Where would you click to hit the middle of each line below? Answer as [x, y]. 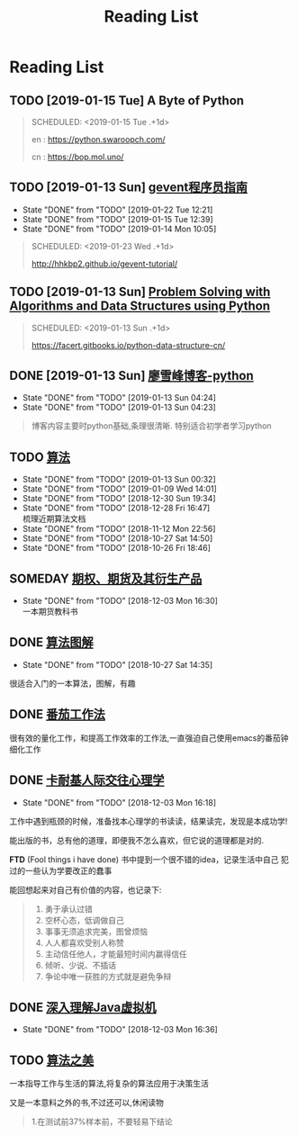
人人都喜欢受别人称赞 [84, 942]
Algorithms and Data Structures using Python [140, 306]
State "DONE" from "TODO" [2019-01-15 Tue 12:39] [117, 219]
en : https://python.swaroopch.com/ [98, 140]
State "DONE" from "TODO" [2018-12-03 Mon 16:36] [120, 1030]
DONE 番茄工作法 [58, 714]
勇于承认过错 [68, 909]
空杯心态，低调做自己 [84, 920]
